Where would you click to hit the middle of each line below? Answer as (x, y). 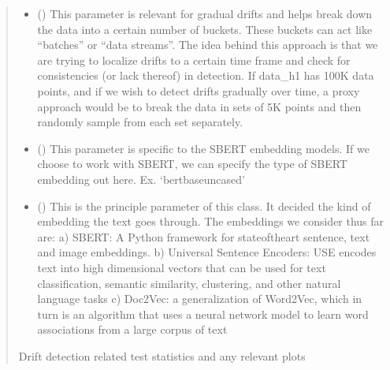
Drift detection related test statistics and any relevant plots (162, 355)
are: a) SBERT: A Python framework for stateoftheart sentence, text (204, 236)
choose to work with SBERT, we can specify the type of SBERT (192, 164)
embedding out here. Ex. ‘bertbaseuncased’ (141, 179)
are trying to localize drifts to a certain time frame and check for (194, 60)
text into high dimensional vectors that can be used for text (182, 267)
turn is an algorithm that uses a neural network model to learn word (203, 314)
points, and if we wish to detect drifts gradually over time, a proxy (199, 90)
